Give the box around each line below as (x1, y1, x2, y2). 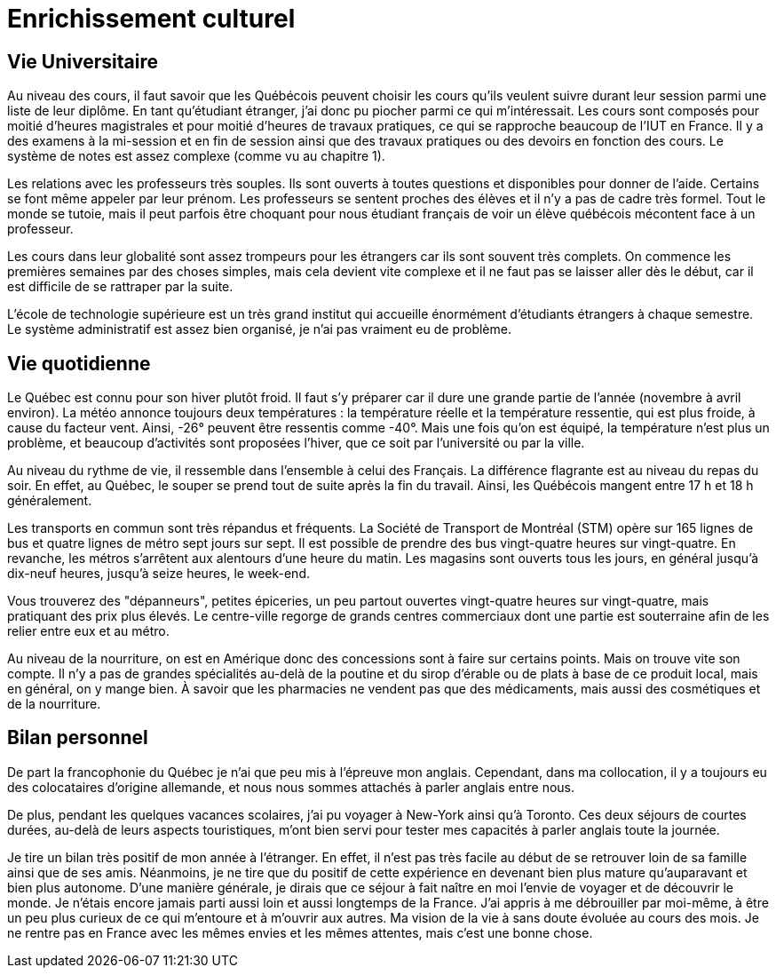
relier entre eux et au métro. (7, 623, 170, 639)
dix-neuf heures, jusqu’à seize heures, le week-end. (7, 566, 310, 582)
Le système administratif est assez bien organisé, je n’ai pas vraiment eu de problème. (7, 321, 511, 337)
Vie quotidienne (7, 352, 151, 375)
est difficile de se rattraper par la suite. (7, 279, 234, 295)
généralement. (7, 493, 92, 509)
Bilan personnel (7, 726, 148, 749)
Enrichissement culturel (7, 4, 296, 34)
